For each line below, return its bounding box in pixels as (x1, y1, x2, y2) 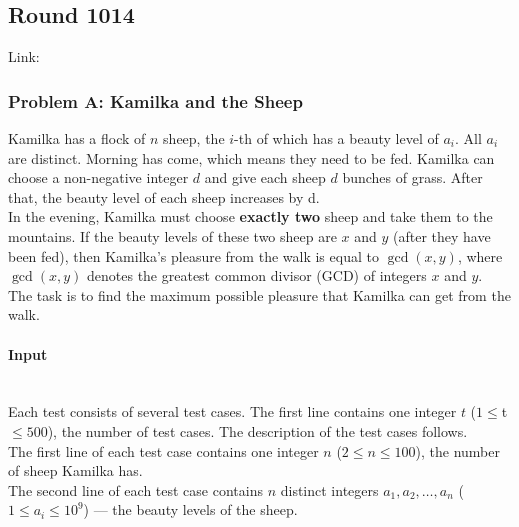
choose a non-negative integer (8, 167, 189, 188)
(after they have (393, 225, 491, 246)
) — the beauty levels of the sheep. (83, 499, 298, 520)
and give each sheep (204, 167, 326, 188)
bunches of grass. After (342, 167, 483, 188)
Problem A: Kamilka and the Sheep (8, 88, 303, 113)
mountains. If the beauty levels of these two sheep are (8, 225, 337, 246)
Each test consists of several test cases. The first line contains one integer (8, 401, 457, 422)
